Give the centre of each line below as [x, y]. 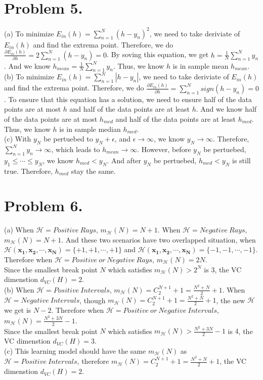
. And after [124, 160]
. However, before [164, 149]
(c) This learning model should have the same [75, 350]
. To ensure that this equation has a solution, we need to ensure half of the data [128, 99]
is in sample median [90, 129]
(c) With [18, 139]
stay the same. [93, 171]
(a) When [19, 230]
